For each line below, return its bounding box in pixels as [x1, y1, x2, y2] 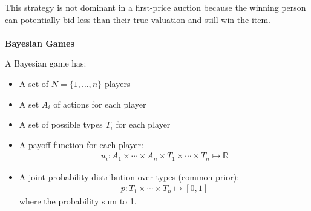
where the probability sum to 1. [19, 195, 137, 207]
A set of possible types [19, 118, 103, 131]
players [104, 77, 131, 89]
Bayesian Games [5, 36, 74, 49]
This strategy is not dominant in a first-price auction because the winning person [5, 1, 306, 13]
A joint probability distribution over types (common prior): [19, 170, 240, 183]
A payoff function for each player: [19, 138, 143, 151]
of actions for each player [53, 97, 146, 110]
